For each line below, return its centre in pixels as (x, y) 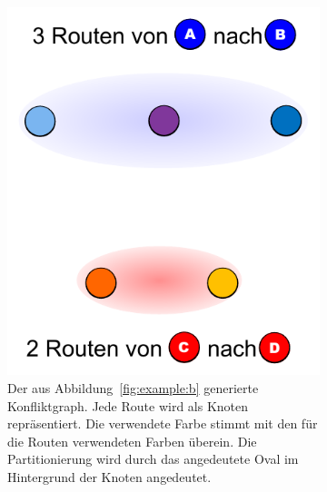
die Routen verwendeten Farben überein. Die (132, 441)
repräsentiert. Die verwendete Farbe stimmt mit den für (163, 423)
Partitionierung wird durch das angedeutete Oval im (153, 459)
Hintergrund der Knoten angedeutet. (109, 476)
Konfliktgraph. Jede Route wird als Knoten (128, 405)
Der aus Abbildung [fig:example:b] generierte (133, 387)
